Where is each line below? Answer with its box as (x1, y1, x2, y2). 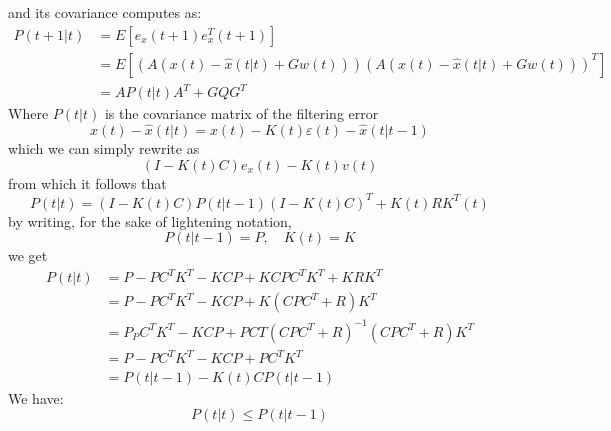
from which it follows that (8, 172, 167, 193)
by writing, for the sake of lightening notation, (8, 210, 292, 231)
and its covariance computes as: (8, 2, 202, 22)
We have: (8, 387, 64, 408)
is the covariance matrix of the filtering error (104, 103, 379, 124)
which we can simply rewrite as (8, 138, 200, 158)
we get (8, 245, 48, 266)
